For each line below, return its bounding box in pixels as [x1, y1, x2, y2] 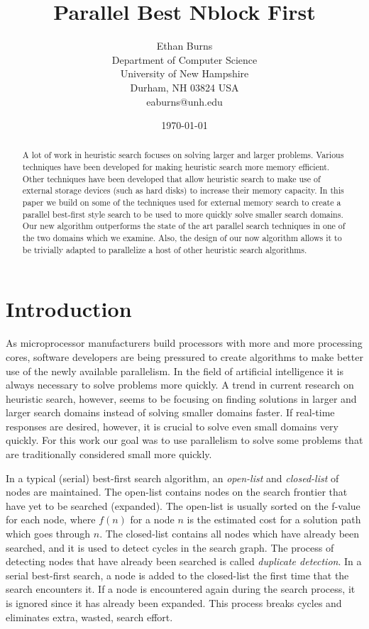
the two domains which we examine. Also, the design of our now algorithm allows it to [22, 232, 342, 244]
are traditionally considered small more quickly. [6, 447, 212, 462]
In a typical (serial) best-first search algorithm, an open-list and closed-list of [6, 470, 339, 485]
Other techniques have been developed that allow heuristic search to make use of [22, 172, 321, 184]
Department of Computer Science [111, 52, 258, 67]
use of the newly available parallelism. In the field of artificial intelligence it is [6, 363, 343, 378]
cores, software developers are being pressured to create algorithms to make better [6, 349, 363, 364]
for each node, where [6, 512, 96, 527]
